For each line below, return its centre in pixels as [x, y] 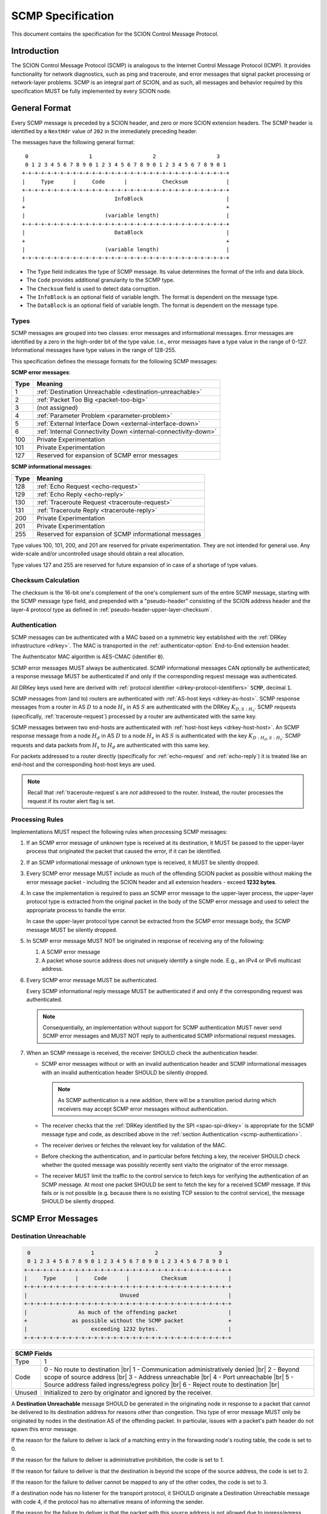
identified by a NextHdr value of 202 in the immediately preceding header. [104, 131]
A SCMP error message [71, 952]
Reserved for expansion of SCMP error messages [107, 455]
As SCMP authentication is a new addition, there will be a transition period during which [167, 1100]
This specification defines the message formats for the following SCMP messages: [114, 361]
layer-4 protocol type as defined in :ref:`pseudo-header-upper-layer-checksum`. [112, 609]
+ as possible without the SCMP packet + [128, 1321]
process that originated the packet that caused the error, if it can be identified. [124, 851]
